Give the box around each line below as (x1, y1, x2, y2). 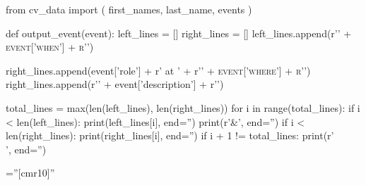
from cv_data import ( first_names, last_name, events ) (6, 2, 252, 16)
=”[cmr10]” (6, 165, 55, 180)
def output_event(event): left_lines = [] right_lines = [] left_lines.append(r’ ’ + (6, 25, 352, 40)
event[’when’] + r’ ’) (6, 39, 94, 54)
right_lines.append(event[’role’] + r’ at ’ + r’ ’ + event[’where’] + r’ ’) (6, 63, 311, 77)
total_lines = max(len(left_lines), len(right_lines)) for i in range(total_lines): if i (6, 100, 360, 115)
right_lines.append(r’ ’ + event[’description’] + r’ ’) (6, 77, 224, 91)
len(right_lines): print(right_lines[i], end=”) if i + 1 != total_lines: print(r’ (6, 128, 334, 143)
